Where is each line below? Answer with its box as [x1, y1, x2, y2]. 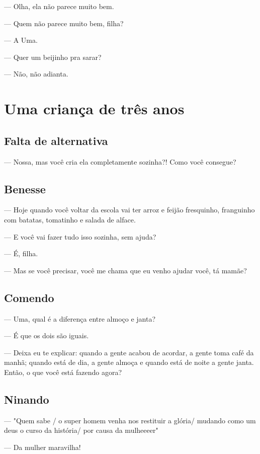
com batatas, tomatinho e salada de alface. [4, 214, 136, 224]
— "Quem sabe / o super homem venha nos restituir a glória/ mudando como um [4, 415, 256, 425]
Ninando [4, 391, 49, 407]
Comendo [4, 289, 54, 305]
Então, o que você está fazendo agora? [4, 366, 122, 377]
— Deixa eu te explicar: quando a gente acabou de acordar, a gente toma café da [4, 347, 254, 357]
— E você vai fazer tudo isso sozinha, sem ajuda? [4, 231, 156, 242]
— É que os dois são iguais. [4, 330, 89, 341]
